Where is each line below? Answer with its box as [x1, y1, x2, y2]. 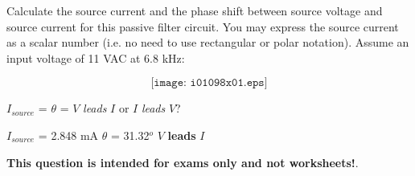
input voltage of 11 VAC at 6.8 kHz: [6, 49, 185, 66]
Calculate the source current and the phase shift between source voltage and [6, 2, 383, 18]
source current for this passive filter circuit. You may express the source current [6, 18, 399, 35]
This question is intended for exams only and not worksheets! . [6, 153, 359, 170]
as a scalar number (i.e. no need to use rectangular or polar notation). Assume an [6, 34, 409, 51]
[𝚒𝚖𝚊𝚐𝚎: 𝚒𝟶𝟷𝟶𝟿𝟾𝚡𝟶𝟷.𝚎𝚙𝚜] [150, 77, 268, 89]
